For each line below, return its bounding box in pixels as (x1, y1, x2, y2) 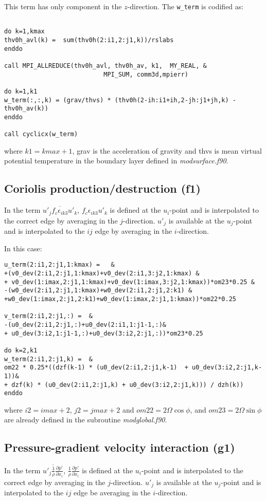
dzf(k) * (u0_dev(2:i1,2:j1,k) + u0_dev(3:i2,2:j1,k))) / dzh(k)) (11, 381, 244, 388)
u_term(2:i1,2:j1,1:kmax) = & (4, 261, 115, 269)
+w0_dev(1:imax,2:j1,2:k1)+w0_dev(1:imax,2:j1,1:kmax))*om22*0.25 (4, 295, 237, 303)
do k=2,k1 (4, 346, 38, 354)
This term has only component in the (4, 1, 122, 11)
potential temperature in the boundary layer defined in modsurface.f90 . (4, 155, 228, 166)
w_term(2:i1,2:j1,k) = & (4, 355, 93, 363)
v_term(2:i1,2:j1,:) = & (4, 312, 93, 320)
